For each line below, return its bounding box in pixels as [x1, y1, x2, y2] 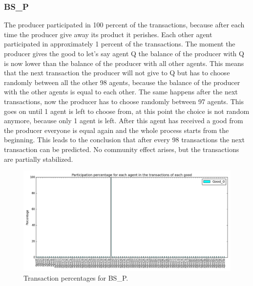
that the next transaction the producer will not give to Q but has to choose [4, 67, 230, 78]
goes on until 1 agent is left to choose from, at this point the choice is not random [4, 106, 250, 116]
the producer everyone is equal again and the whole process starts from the [4, 125, 229, 135]
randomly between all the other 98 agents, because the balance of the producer [4, 77, 240, 87]
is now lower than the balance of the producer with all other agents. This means [4, 58, 244, 68]
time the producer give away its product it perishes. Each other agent [4, 29, 212, 39]
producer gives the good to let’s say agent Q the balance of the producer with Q [4, 48, 244, 58]
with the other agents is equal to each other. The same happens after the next [4, 87, 238, 97]
